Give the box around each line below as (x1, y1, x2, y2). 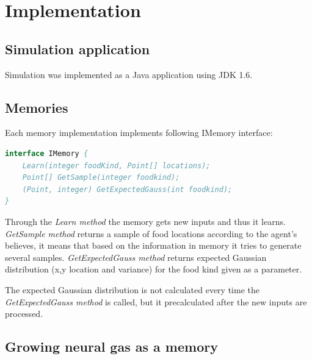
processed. (5, 307, 43, 320)
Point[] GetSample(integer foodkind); (22, 173, 180, 182)
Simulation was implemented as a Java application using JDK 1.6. (5, 68, 253, 80)
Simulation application (5, 39, 150, 58)
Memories (5, 98, 68, 116)
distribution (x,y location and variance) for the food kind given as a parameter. (5, 263, 302, 275)
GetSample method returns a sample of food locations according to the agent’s (5, 227, 297, 240)
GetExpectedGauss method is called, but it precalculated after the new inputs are (5, 295, 307, 308)
